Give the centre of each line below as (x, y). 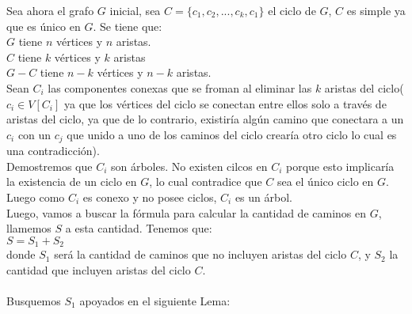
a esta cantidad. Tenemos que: (139, 228)
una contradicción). (53, 151)
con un (34, 134)
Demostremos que (50, 166)
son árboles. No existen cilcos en (189, 166)
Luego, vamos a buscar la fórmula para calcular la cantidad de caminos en (187, 212)
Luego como (36, 197)
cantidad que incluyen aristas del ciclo (99, 269)
